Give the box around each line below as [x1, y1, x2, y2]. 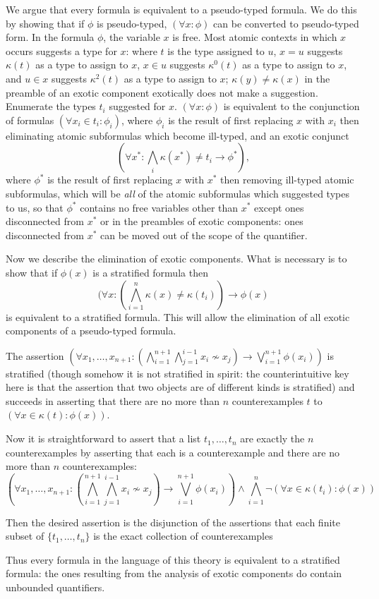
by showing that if [6, 16, 85, 30]
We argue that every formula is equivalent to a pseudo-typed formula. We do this [6, 2, 357, 16]
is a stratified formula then [92, 265, 208, 279]
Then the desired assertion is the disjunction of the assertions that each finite [6, 514, 340, 529]
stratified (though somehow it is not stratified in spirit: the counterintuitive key [6, 365, 349, 380]
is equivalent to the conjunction [223, 99, 360, 114]
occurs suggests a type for [6, 43, 117, 58]
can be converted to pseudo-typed [213, 16, 359, 30]
